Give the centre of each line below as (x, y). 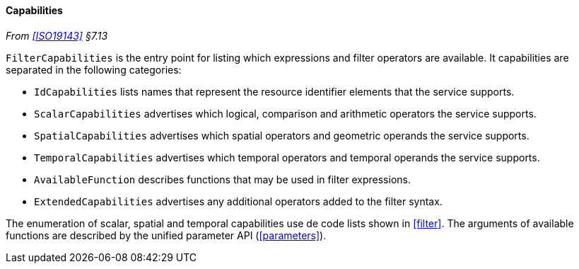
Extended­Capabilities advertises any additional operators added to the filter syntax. (238, 201)
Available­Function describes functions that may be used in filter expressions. (222, 179)
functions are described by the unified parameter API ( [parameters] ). (166, 235)
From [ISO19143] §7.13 (57, 35)
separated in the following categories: (94, 69)
